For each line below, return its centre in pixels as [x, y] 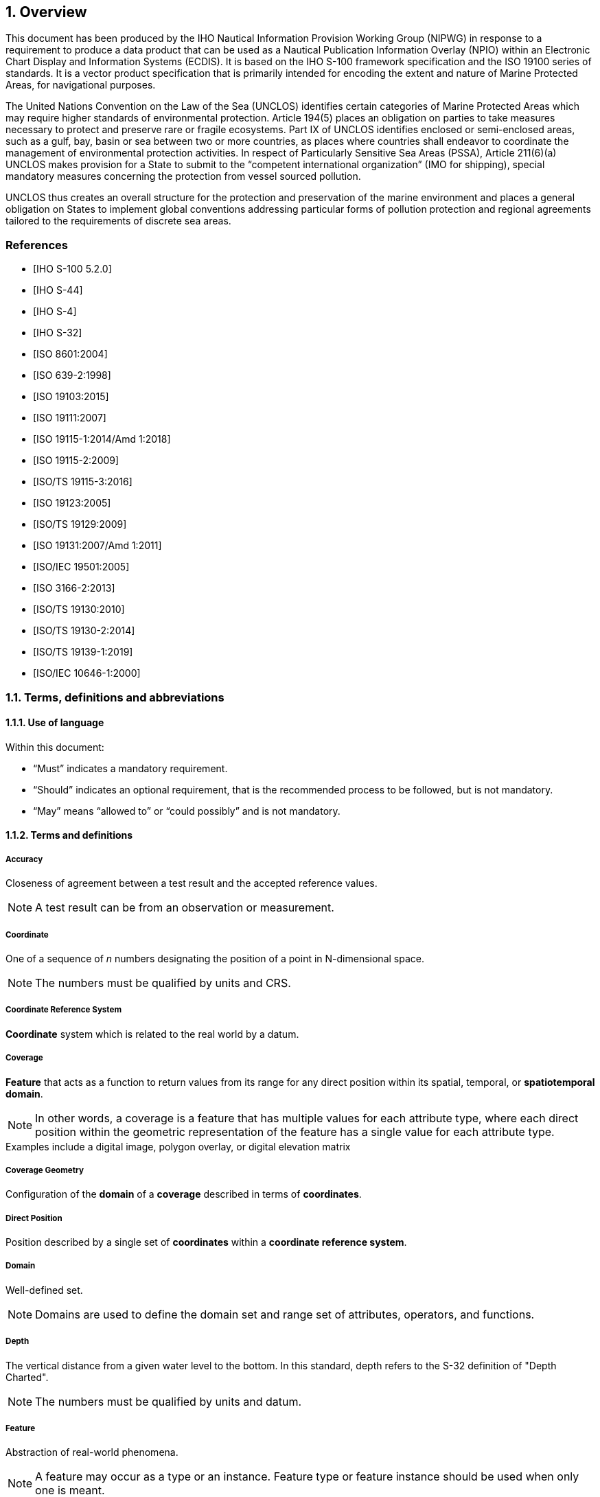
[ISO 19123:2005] [72, 503]
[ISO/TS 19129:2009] [80, 524]
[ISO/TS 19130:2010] [79, 610]
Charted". [27, 1377]
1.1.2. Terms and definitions [69, 835]
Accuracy [24, 859]
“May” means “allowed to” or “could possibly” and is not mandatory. [187, 811]
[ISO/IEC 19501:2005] [81, 567]
